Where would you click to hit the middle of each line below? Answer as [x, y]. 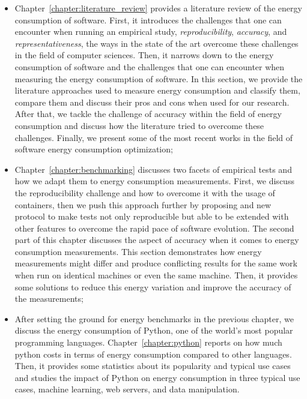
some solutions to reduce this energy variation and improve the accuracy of [153, 286]
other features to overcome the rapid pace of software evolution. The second [154, 228]
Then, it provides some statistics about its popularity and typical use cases [153, 366]
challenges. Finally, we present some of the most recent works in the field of [154, 137]
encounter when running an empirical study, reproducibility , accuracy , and [151, 31]
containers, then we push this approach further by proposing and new [143, 204]
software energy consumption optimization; [94, 149]
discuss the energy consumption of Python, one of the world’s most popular [154, 330]
